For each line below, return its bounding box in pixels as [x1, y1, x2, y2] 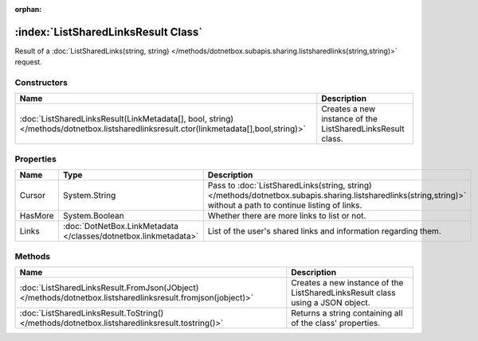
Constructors [14, 77, 68, 88]
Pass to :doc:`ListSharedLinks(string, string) [207, 180, 372, 191]
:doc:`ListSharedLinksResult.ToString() [19, 307, 164, 318]
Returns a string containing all [291, 307, 403, 318]
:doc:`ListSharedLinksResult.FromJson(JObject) [19, 282, 199, 293]
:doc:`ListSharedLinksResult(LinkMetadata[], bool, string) [19, 114, 234, 125]
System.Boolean [62, 211, 124, 222]
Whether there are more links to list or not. [207, 211, 366, 222]
